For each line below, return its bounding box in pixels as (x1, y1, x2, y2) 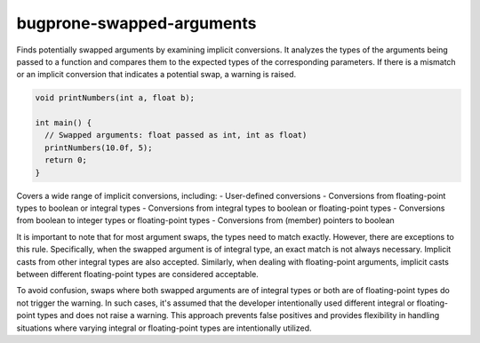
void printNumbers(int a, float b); (35, 93, 196, 103)
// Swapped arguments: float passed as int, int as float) (44, 130, 308, 140)
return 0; (44, 156, 88, 165)
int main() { (35, 118, 92, 128)
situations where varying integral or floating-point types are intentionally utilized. (16, 323, 312, 333)
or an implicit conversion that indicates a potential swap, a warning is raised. (16, 69, 297, 80)
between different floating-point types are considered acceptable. (16, 268, 260, 279)
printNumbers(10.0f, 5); (44, 142, 153, 153)
